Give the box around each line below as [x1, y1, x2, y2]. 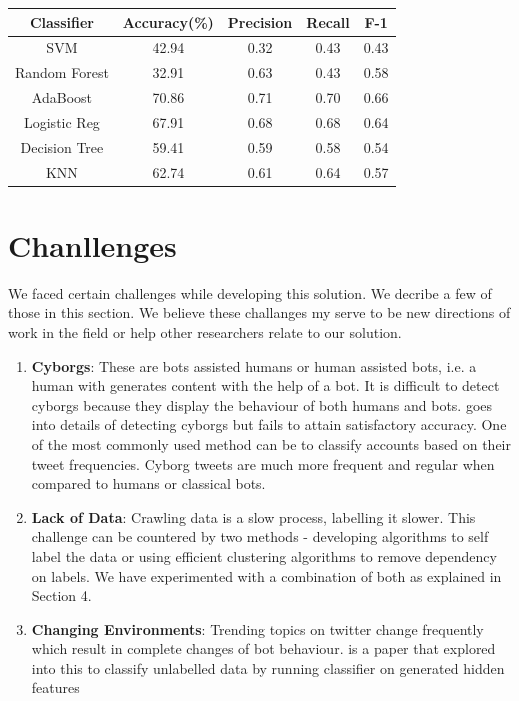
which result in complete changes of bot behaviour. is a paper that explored [31, 638, 496, 659]
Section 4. [31, 585, 92, 606]
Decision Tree [20, 136, 104, 157]
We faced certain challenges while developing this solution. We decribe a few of [8, 282, 492, 303]
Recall [306, 11, 350, 32]
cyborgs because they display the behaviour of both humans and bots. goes [31, 394, 493, 415]
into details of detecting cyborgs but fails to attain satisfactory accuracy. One [31, 414, 507, 435]
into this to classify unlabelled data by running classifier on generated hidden [31, 657, 505, 678]
